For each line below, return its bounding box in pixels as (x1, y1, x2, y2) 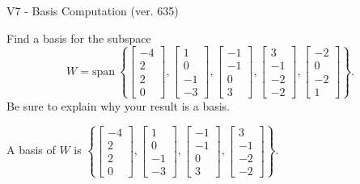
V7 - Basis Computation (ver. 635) (6, 2, 179, 19)
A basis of (6, 141, 56, 158)
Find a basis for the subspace (6, 29, 151, 46)
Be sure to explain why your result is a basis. (6, 97, 231, 114)
